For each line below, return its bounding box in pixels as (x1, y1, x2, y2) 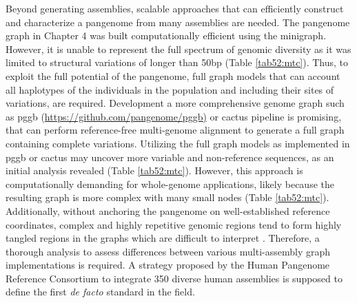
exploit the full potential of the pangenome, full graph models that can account (6, 68, 340, 83)
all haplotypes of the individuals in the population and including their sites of (6, 82, 334, 96)
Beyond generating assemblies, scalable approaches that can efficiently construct (6, 1, 344, 15)
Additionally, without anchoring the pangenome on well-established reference (6, 203, 330, 218)
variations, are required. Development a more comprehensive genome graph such (6, 96, 345, 110)
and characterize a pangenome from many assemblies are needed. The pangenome (6, 14, 350, 29)
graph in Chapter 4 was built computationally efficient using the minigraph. (6, 28, 327, 43)
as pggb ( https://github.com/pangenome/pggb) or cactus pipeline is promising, (6, 109, 342, 123)
